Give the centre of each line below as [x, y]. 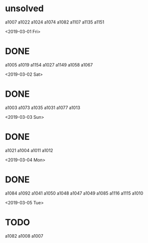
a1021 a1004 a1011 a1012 [29, 150]
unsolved [24, 9]
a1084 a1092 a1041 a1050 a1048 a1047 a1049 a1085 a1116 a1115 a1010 [74, 193]
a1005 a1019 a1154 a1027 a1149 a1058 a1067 [49, 65]
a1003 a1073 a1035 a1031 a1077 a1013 [43, 108]
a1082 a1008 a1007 [24, 236]
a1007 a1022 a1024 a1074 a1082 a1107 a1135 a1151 [55, 22]
